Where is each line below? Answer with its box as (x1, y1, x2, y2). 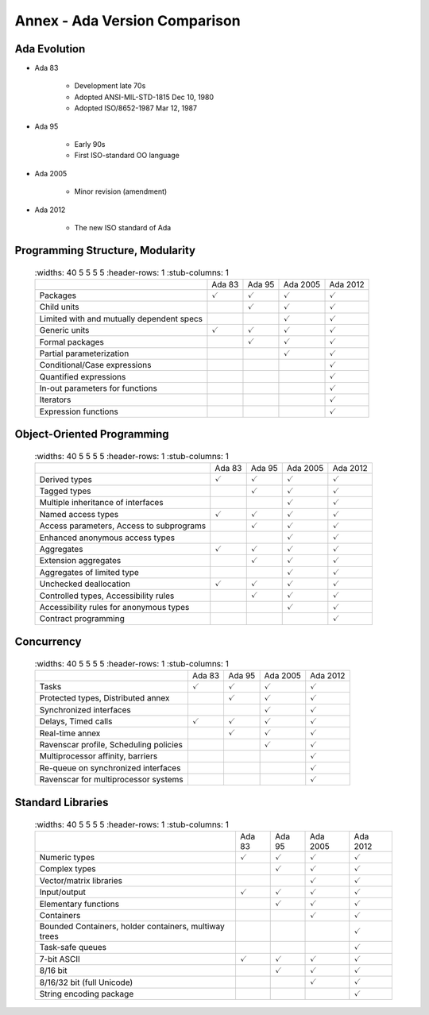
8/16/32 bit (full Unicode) (39, 977, 133, 988)
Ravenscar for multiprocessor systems (39, 774, 184, 785)
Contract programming (39, 613, 125, 624)
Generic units (39, 325, 90, 336)
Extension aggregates (39, 555, 122, 566)
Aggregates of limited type (39, 566, 139, 577)
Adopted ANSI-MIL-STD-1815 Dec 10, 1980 (74, 92, 214, 102)
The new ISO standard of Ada (74, 222, 172, 232)
